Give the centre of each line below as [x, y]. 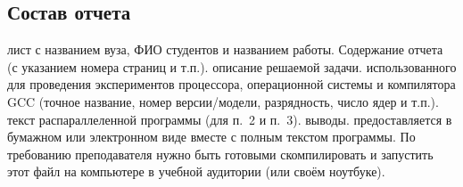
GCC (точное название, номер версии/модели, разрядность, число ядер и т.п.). [223, 101]
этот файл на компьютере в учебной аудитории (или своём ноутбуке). [196, 171]
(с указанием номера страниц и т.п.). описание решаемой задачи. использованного [232, 66]
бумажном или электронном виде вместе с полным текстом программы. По [211, 137]
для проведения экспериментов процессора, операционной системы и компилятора [231, 84]
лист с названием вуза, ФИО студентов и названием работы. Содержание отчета [225, 49]
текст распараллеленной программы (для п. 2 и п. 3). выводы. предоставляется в [230, 119]
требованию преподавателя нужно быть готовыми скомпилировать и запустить [220, 154]
